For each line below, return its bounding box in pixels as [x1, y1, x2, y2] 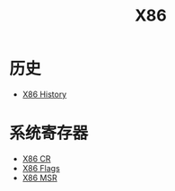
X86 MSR [22, 172, 57, 183]
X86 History [22, 89, 67, 100]
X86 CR [22, 153, 51, 164]
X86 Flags [22, 162, 60, 173]
